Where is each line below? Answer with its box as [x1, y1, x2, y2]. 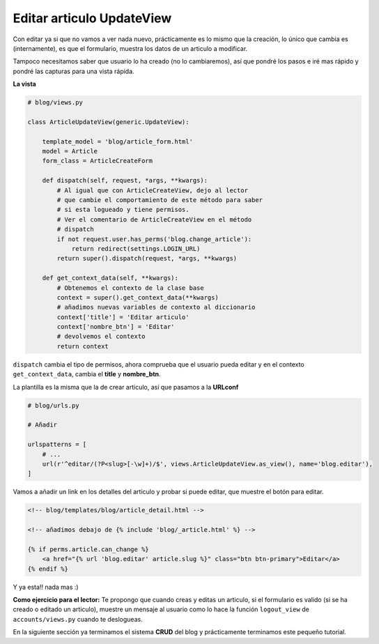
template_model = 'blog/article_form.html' [42, 137, 193, 146]
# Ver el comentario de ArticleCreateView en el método [56, 215, 252, 223]
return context [56, 342, 109, 350]
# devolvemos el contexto [56, 332, 146, 341]
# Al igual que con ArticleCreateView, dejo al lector [56, 186, 249, 194]
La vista [13, 80, 36, 89]
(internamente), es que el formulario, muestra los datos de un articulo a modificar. [13, 44, 248, 52]
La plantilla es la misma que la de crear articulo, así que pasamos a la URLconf [13, 383, 239, 391]
